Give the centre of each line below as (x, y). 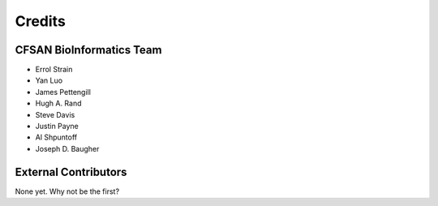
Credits (41, 21)
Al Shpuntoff (56, 137)
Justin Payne (57, 127)
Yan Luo (49, 80)
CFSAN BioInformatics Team (88, 50)
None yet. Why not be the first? (67, 191)
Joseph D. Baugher (67, 148)
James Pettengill (63, 92)
